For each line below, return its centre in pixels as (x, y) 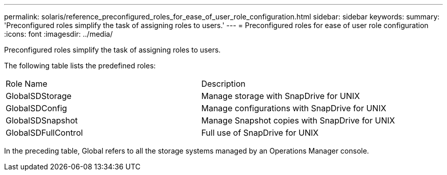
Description (223, 84)
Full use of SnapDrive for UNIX (260, 133)
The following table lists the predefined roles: (80, 66)
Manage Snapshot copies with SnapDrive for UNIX (298, 120)
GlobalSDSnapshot (42, 120)
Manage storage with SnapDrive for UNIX (281, 96)
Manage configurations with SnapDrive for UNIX (294, 108)
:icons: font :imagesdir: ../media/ (58, 34)
